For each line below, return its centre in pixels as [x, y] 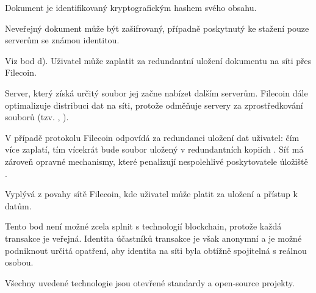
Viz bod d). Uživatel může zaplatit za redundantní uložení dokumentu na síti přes [158, 60]
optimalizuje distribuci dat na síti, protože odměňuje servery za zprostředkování [154, 105]
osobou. [19, 262]
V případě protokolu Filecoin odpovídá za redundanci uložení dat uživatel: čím [152, 137]
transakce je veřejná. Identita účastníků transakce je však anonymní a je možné [153, 238]
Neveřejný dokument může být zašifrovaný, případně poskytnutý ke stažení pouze [157, 28]
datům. [18, 205]
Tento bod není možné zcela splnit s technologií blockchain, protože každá [143, 226]
